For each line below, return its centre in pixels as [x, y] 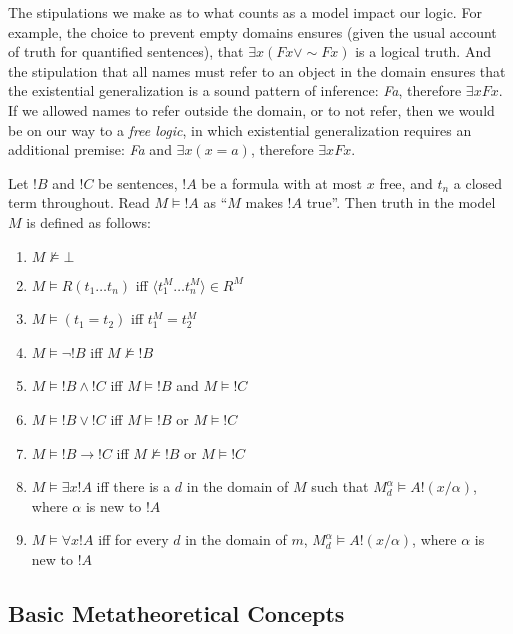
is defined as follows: [88, 221]
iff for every [133, 539]
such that [340, 486]
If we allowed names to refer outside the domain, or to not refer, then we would [251, 109]
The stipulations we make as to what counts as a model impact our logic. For [245, 12]
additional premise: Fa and [90, 149]
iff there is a [133, 486]
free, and [406, 182]
